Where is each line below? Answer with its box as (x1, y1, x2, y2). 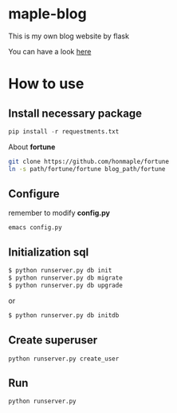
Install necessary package (8, 106, 142, 120)
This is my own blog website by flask (8, 31, 130, 41)
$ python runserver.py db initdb (8, 311, 120, 320)
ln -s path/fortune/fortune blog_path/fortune (8, 165, 166, 173)
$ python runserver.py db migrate (8, 274, 124, 282)
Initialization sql (8, 245, 89, 259)
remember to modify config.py (8, 208, 110, 218)
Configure (8, 187, 60, 201)
